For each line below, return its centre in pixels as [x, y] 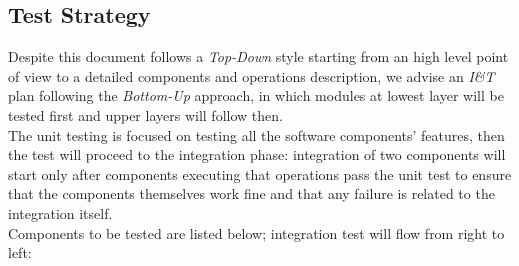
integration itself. [60, 212]
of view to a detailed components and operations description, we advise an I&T [251, 75]
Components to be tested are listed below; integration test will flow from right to [256, 232]
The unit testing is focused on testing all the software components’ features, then [256, 134]
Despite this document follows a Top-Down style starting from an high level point [258, 56]
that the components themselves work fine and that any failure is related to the [251, 193]
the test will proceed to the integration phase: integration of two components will [257, 154]
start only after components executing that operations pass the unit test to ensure [260, 173]
